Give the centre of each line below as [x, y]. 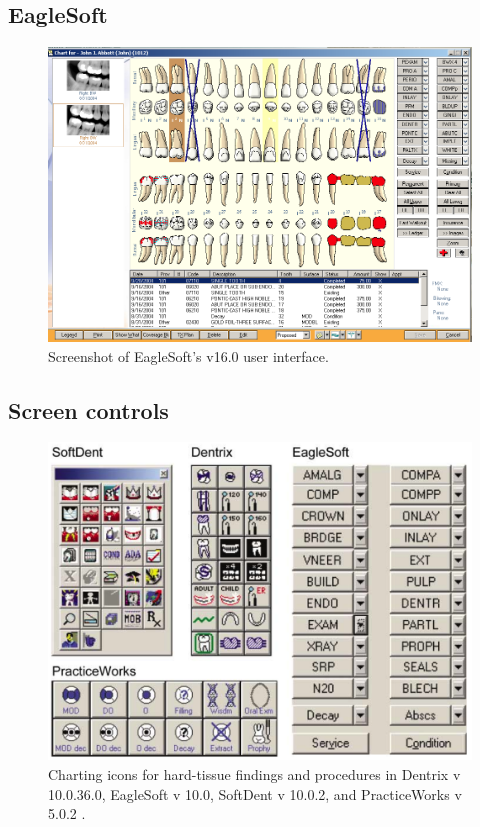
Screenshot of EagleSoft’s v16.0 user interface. [188, 355]
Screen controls [88, 409]
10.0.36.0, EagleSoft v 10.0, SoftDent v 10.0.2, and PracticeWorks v [255, 793]
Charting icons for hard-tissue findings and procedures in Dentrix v [254, 774]
